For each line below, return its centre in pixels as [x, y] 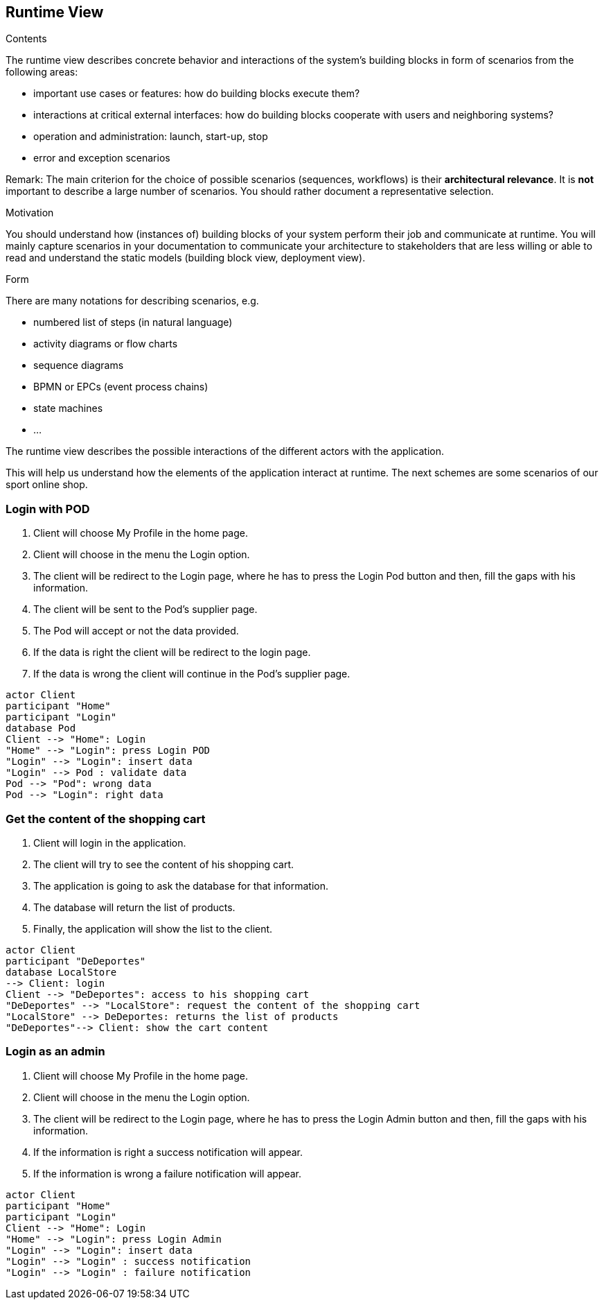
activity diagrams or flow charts [106, 344]
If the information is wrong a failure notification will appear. [168, 1173]
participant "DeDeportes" [76, 961]
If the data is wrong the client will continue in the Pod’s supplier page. [192, 674]
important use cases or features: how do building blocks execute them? [197, 94]
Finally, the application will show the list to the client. [153, 928]
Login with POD [48, 509]
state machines [68, 408]
